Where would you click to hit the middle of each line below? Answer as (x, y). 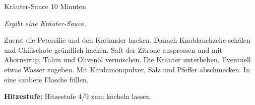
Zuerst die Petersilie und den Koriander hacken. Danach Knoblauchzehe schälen (127, 40)
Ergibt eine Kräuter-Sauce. (45, 23)
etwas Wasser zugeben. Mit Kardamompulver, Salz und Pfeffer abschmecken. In (127, 69)
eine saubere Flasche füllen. (46, 79)
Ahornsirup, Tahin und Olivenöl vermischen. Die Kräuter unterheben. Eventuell (127, 60)
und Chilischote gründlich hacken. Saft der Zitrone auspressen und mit (113, 49)
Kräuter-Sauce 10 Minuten (45, 6)
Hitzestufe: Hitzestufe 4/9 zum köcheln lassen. (78, 96)
